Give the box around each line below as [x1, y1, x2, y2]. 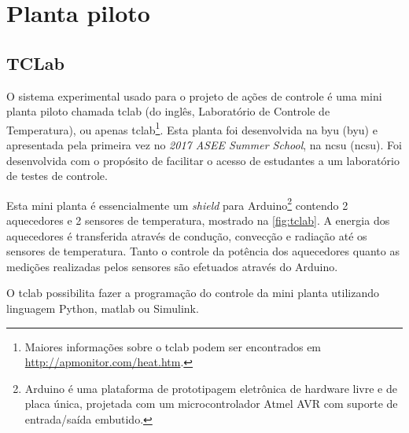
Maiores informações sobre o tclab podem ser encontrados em [24, 338, 322, 354]
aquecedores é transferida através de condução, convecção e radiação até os [6, 227, 367, 244]
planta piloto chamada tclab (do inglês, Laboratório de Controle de [6, 103, 330, 119]
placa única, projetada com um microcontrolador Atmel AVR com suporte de [24, 395, 398, 412]
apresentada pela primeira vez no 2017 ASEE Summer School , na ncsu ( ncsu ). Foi [6, 137, 402, 153]
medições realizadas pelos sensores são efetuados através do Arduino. [6, 258, 338, 274]
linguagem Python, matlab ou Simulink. [6, 300, 199, 317]
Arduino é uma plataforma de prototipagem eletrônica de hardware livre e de [24, 380, 397, 396]
